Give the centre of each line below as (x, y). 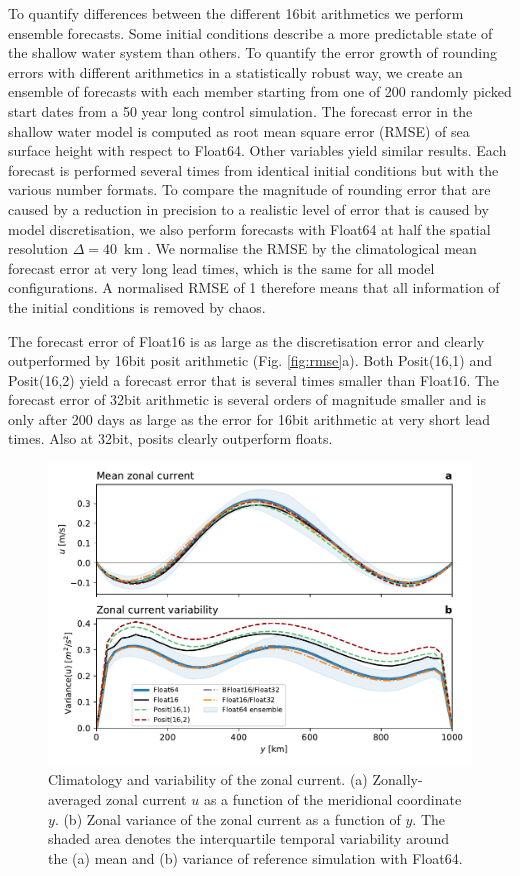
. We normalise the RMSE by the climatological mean (311, 248)
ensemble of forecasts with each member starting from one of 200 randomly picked (260, 91)
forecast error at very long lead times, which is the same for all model (221, 267)
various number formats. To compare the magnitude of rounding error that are (249, 189)
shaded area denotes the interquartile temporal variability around (248, 838)
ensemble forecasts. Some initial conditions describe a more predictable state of (250, 32)
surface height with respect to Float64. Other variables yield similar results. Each (257, 150)
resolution (38, 248)
